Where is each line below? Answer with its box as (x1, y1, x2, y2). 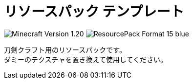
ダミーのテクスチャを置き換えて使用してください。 (4, 55, 167, 64)
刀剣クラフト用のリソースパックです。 (4, 45, 126, 54)
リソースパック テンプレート (4, 3, 184, 20)
